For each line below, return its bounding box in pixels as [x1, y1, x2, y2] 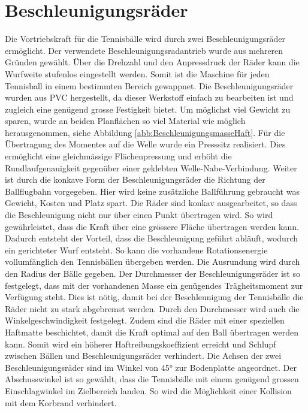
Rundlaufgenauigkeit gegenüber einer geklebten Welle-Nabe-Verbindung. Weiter [5, 161, 297, 174]
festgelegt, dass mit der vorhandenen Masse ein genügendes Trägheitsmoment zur [5, 279, 303, 291]
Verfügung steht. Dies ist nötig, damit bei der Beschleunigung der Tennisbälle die [5, 291, 304, 303]
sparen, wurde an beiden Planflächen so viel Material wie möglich [5, 114, 246, 127]
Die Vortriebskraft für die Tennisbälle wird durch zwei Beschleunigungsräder [5, 32, 286, 45]
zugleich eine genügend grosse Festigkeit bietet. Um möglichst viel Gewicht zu [5, 102, 291, 115]
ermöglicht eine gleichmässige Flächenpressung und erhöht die [5, 150, 232, 162]
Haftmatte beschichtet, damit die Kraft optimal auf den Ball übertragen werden [5, 325, 299, 338]
